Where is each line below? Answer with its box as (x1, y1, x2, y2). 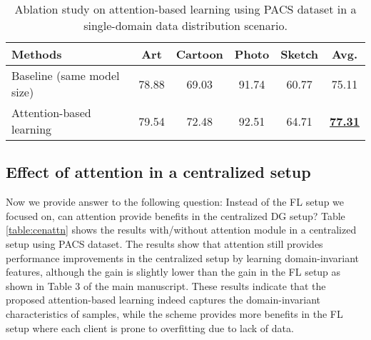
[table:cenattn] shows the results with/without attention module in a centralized (6, 222, 357, 237)
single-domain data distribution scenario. (83, 17, 288, 34)
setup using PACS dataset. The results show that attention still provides (6, 236, 323, 251)
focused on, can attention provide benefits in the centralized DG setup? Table (6, 208, 345, 223)
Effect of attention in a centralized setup (6, 161, 311, 183)
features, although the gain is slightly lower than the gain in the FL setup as (6, 264, 341, 279)
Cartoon (176, 46, 223, 62)
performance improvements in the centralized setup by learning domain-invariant (6, 250, 360, 265)
